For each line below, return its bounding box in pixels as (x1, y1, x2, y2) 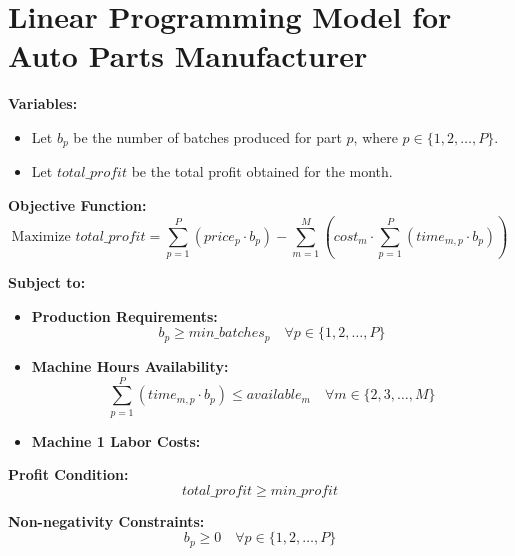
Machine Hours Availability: (31, 355, 229, 376)
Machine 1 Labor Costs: (31, 430, 201, 451)
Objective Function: (8, 194, 147, 215)
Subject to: (8, 272, 86, 293)
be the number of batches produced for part (73, 126, 342, 147)
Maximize (11, 229, 71, 244)
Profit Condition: (8, 464, 129, 485)
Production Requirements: (31, 305, 218, 326)
